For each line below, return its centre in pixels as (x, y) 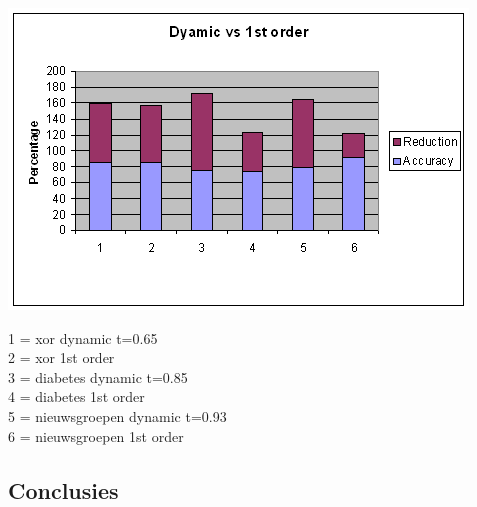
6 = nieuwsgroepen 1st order (96, 435)
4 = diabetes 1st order (76, 396)
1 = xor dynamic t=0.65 (83, 337)
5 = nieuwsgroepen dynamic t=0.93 (117, 415)
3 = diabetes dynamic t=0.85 (98, 376)
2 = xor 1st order (61, 357)
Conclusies (63, 489)
